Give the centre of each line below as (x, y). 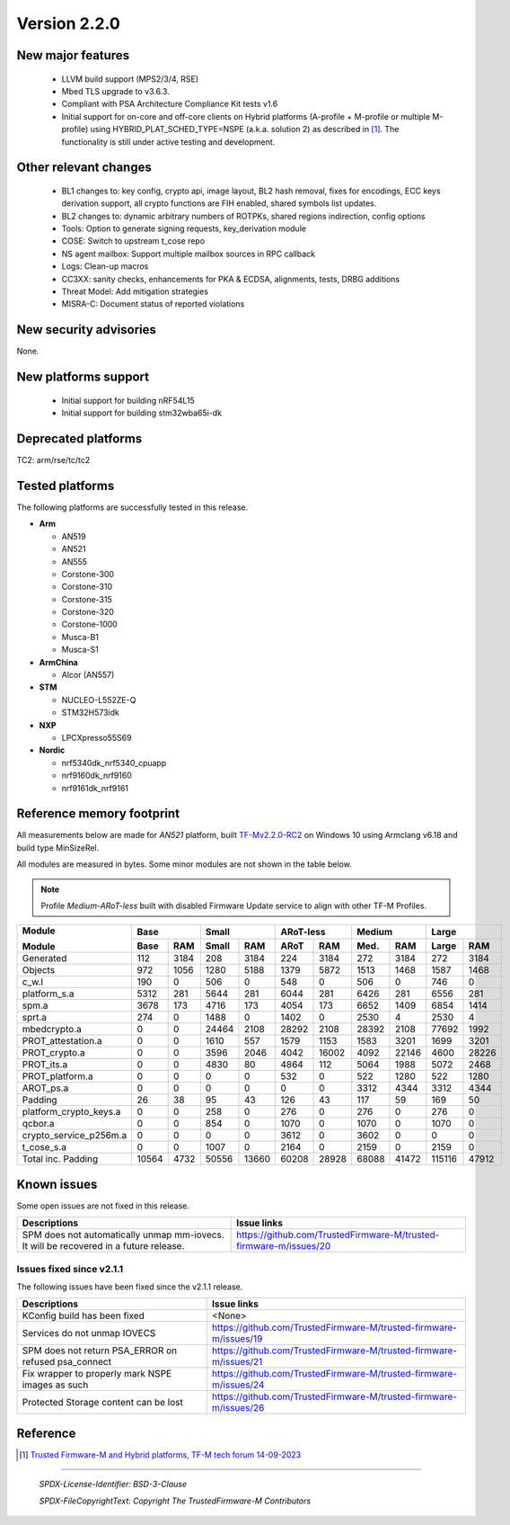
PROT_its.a (45, 1065)
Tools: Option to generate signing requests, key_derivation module (184, 228)
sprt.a (35, 1018)
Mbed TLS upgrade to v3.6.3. (115, 91)
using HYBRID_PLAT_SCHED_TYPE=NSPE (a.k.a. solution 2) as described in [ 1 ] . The (245, 129)
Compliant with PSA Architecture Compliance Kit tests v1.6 (170, 104)
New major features (73, 55)
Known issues (57, 1184)
